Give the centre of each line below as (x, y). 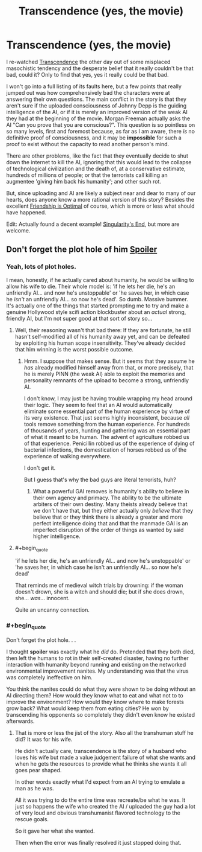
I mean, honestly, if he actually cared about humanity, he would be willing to (100, 280)
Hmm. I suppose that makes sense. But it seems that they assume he (109, 361)
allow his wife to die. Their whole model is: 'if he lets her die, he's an (91, 286)
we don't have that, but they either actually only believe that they (113, 510)
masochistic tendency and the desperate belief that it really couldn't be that (100, 68)
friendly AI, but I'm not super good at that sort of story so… (79, 318)
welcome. (18, 230)
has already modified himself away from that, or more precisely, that (109, 367)
